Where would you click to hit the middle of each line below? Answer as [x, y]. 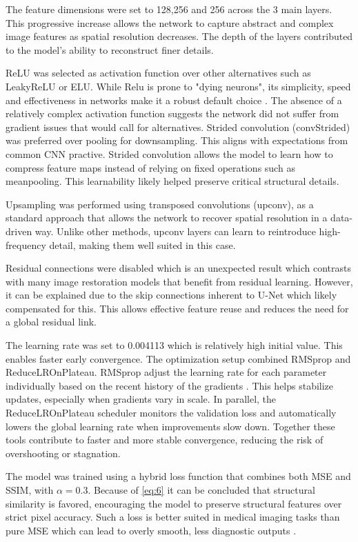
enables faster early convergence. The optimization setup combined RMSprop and [178, 358]
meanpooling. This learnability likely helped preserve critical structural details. [172, 181]
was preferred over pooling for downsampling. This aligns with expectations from [177, 140]
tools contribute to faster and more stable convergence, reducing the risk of [165, 440]
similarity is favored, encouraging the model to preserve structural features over [174, 503]
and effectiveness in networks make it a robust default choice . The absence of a [174, 100]
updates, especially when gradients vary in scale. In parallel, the [141, 399]
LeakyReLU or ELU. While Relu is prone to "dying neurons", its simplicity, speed [178, 86]
